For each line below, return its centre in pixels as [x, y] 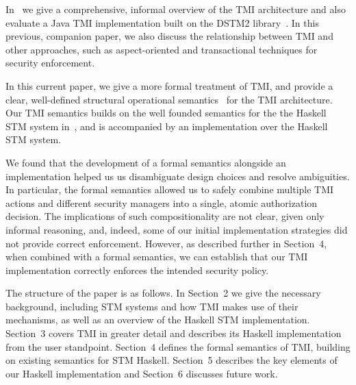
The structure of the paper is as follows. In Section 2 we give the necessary [163, 293]
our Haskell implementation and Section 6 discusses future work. [142, 373]
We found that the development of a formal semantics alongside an [146, 162]
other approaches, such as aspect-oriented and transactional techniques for [162, 49]
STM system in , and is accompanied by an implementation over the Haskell [167, 126]
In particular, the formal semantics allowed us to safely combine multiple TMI [170, 189]
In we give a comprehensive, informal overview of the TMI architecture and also [176, 9]
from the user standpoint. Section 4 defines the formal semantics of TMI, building [178, 346]
